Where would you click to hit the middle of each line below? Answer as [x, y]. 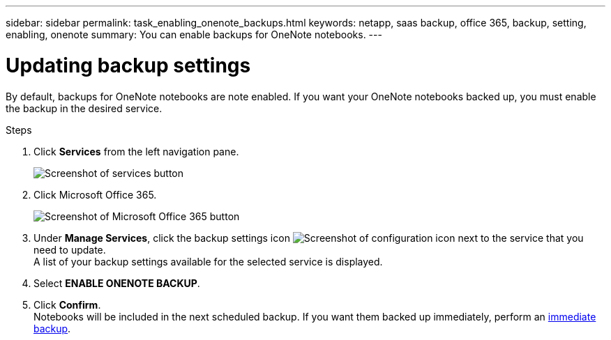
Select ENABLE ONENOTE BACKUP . [117, 283]
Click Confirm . [67, 304]
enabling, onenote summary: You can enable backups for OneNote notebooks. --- [194, 34]
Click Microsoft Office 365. [95, 194]
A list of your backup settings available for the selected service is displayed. [208, 261]
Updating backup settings [128, 65]
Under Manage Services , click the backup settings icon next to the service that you [309, 238]
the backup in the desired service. [84, 108]
